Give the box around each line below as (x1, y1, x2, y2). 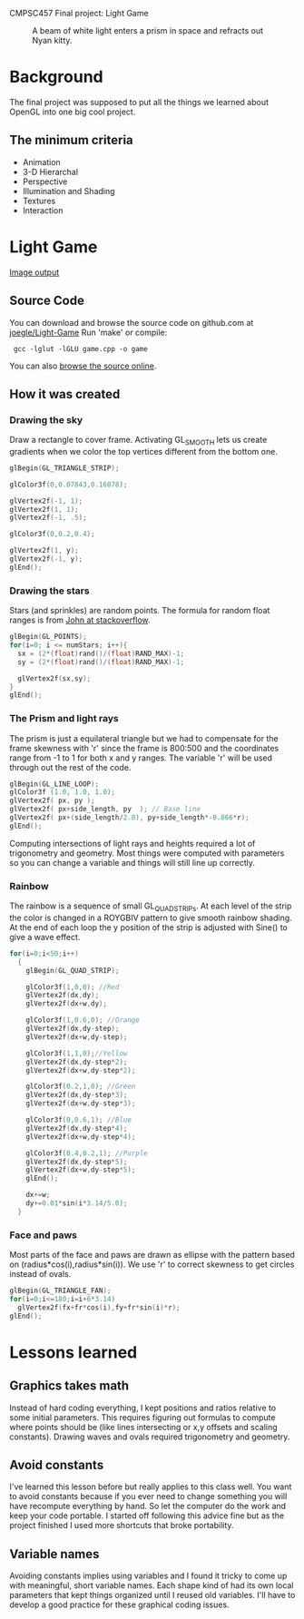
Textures (22, 195, 56, 206)
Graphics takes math (9, 1379, 130, 1394)
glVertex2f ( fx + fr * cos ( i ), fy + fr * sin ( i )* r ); (17, 1302, 181, 1312)
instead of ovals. (9, 1269, 72, 1280)
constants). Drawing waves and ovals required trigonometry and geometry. (9, 1431, 290, 1442)
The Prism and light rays (9, 712, 120, 725)
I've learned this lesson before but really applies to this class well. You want (9, 1481, 292, 1492)
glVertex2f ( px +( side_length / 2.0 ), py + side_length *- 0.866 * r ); (9, 813, 250, 822)
